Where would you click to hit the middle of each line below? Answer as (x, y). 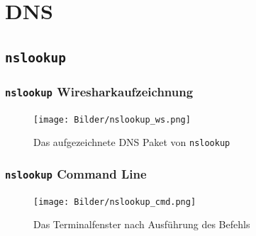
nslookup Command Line (76, 173)
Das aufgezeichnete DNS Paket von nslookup (132, 142)
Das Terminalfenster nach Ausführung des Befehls (142, 224)
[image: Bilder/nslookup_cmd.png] (115, 202)
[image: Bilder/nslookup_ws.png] (112, 119)
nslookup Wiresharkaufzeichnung (99, 91)
